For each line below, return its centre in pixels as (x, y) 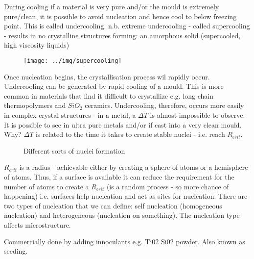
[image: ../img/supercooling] (73, 61)
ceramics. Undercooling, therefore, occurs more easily (164, 105)
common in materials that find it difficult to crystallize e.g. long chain (109, 95)
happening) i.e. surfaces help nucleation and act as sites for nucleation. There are (126, 196)
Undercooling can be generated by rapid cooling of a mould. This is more (114, 86)
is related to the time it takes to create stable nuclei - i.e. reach (130, 134)
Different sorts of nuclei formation (74, 150)
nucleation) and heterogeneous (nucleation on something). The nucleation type (122, 215)
